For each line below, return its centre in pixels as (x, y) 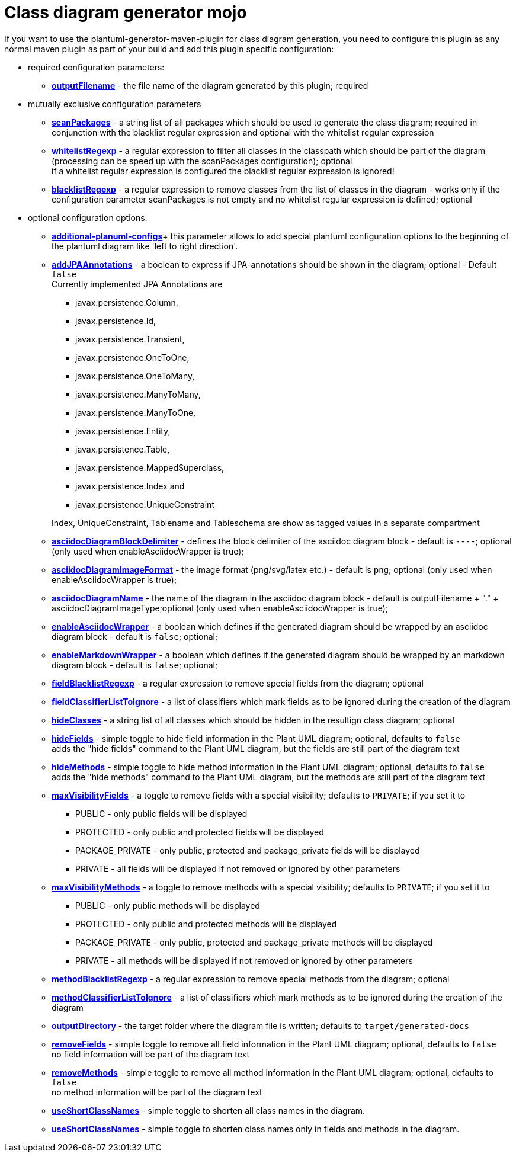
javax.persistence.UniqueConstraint (145, 504)
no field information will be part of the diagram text (151, 1054)
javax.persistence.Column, (127, 302)
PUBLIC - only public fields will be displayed (161, 813)
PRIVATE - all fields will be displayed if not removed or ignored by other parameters (238, 868)
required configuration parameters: (96, 67)
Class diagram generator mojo (126, 12)
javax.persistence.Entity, (123, 431)
